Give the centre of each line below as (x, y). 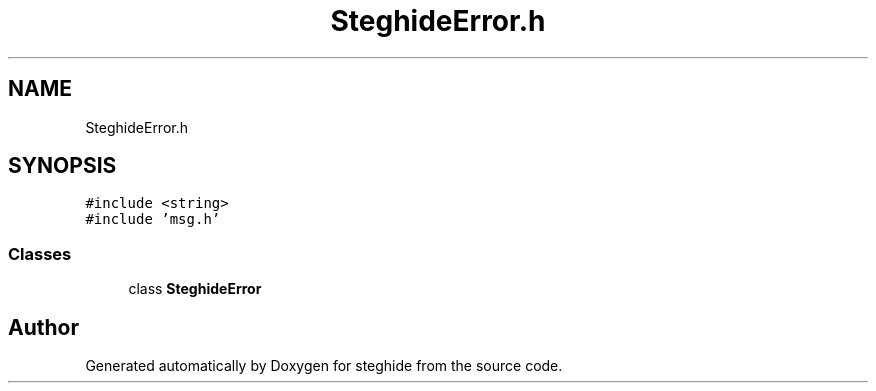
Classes (40, 253)
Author (43, 327)
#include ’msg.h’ (153, 219)
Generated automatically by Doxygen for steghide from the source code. (324, 366)
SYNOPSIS (62, 166)
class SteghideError (195, 289)
